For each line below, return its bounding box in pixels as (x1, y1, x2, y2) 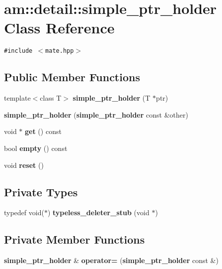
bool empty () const (4, 142, 68, 153)
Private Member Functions (4, 232, 145, 247)
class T (40, 93, 62, 103)
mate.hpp (45, 47, 74, 55)
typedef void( (4, 207, 44, 218)
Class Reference (4, 17, 115, 38)
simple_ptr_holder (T (73, 93, 150, 103)
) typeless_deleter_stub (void (47, 207, 149, 218)
